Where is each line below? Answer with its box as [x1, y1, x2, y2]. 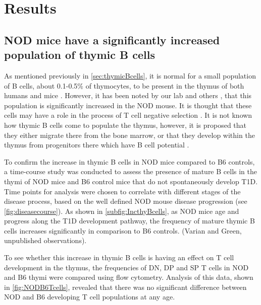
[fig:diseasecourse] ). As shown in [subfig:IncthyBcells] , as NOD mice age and [4, 205, 239, 216]
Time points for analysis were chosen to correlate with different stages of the [4, 186, 241, 196]
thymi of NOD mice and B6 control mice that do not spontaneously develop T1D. [4, 176, 258, 186]
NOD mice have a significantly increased [4, 32, 220, 47]
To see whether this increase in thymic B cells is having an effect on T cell [4, 252, 234, 263]
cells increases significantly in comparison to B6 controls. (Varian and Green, [4, 225, 242, 236]
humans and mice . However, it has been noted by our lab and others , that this [4, 90, 252, 101]
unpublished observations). [4, 235, 87, 246]
